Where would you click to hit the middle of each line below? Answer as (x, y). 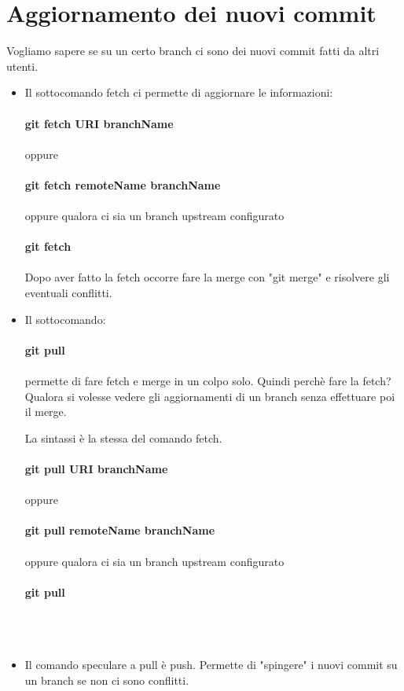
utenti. (22, 66)
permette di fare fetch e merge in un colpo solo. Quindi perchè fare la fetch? (208, 380)
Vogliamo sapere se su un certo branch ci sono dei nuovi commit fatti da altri (193, 51)
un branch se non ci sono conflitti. (107, 680)
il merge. (46, 412)
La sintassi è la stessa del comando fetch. (123, 437)
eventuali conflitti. (68, 293)
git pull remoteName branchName (120, 530)
